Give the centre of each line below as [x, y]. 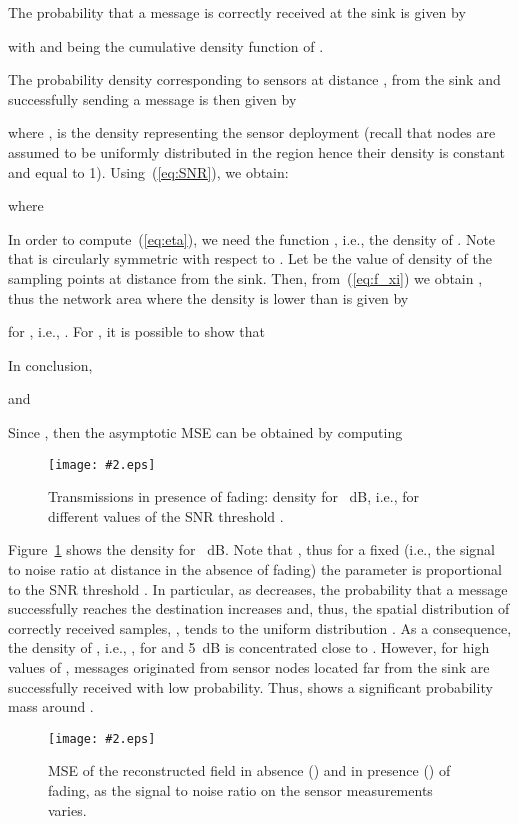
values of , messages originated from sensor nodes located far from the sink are [249, 666]
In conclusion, [50, 364]
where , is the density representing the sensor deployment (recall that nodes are [252, 132]
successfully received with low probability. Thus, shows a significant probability [250, 686]
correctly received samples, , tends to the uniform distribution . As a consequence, [260, 627]
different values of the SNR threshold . [166, 515]
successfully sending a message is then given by [152, 98]
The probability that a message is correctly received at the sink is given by [237, 12]
